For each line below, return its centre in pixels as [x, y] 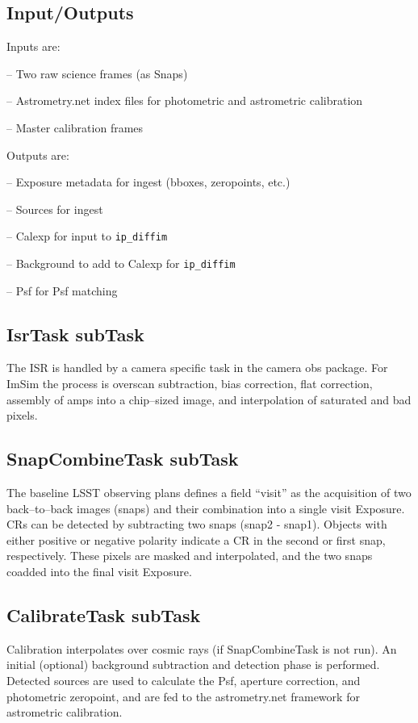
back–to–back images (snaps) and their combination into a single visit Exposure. [206, 508]
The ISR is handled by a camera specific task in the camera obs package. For [197, 368]
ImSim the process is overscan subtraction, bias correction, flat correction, [190, 384]
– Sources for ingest [55, 209]
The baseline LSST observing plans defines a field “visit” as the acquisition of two [209, 493]
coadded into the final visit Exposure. [99, 572]
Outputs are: [38, 155]
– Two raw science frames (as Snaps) [97, 73]
